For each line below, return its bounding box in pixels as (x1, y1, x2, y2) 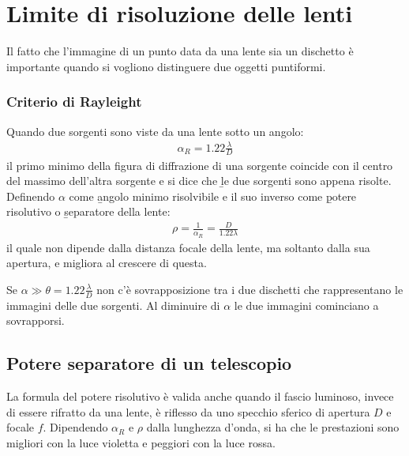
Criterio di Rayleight (6, 92, 142, 111)
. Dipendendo (43, 419, 108, 435)
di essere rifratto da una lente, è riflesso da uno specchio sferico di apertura (6, 403, 370, 420)
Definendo (6, 187, 55, 204)
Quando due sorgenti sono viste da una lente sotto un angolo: (6, 122, 304, 139)
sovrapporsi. (6, 312, 65, 329)
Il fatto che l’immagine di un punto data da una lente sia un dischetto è (6, 43, 354, 59)
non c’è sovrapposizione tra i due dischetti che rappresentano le (96, 281, 403, 297)
